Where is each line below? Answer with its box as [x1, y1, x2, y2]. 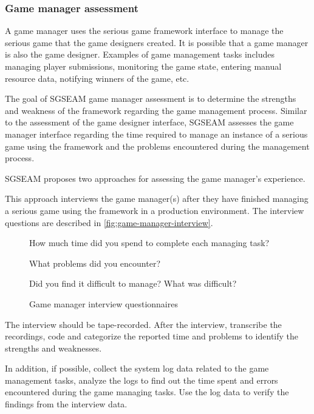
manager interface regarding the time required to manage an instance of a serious [5, 127, 308, 140]
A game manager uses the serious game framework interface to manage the [5, 24, 284, 37]
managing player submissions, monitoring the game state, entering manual [5, 60, 282, 72]
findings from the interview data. [5, 398, 128, 410]
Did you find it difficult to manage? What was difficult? [29, 277, 237, 290]
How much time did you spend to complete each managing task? [29, 236, 270, 249]
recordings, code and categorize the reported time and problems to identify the [5, 330, 298, 342]
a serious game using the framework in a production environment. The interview [5, 204, 304, 216]
